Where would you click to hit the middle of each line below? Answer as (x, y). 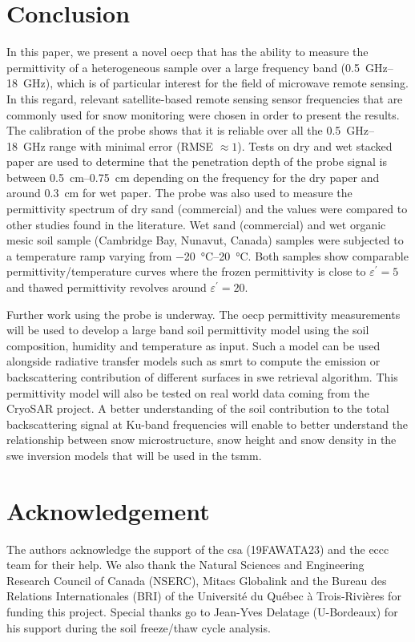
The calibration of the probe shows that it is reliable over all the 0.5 (174, 130)
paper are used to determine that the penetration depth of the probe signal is (197, 162)
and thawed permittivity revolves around (107, 287)
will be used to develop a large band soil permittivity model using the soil (188, 330)
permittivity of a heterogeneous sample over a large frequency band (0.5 (183, 67)
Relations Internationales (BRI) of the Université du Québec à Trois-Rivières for (204, 596)
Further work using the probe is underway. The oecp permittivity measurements (203, 314)
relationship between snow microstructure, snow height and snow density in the (201, 440)
